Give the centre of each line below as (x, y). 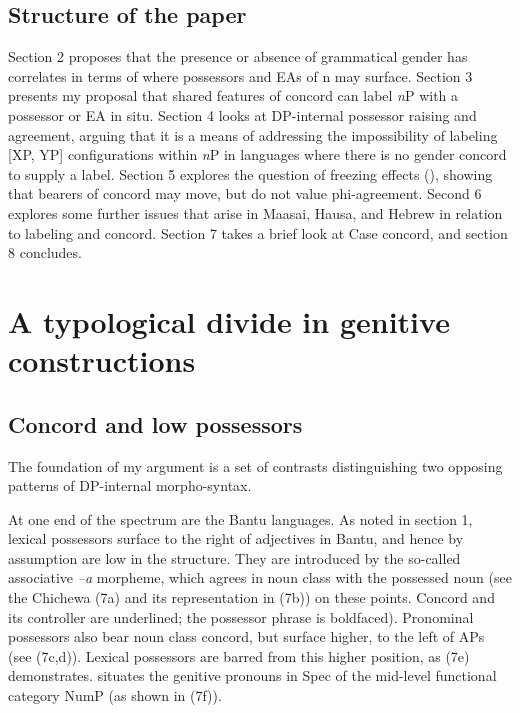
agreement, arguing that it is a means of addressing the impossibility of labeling (253, 134)
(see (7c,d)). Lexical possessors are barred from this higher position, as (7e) (239, 655)
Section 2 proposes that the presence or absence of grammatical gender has (238, 56)
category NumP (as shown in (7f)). (115, 695)
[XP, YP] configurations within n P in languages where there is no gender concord (257, 154)
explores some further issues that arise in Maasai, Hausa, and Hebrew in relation (255, 212)
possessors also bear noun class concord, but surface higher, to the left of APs (246, 636)
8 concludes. (45, 252)
